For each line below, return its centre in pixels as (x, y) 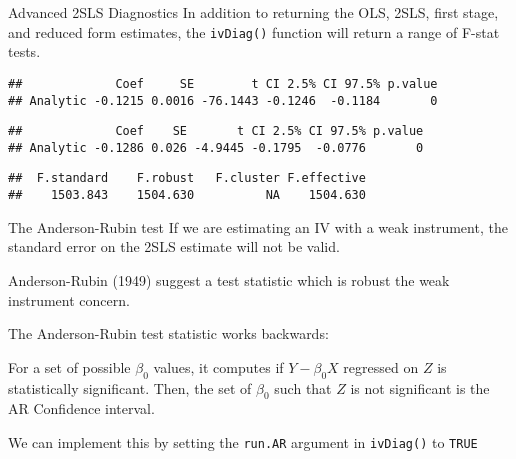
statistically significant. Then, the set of (130, 387)
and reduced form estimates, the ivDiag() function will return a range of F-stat (254, 31)
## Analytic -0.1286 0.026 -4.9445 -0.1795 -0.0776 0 (216, 147)
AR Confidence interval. (81, 408)
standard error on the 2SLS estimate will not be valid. (174, 246)
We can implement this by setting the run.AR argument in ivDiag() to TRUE (243, 441)
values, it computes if (218, 366)
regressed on (381, 366)
